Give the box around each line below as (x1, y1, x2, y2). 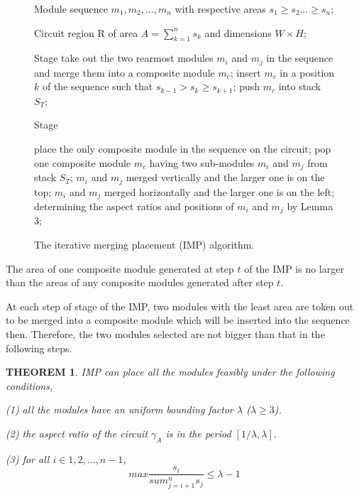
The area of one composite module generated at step (6, 261, 234, 276)
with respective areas (175, 1, 266, 16)
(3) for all (6, 451, 50, 466)
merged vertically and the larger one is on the (126, 170, 325, 185)
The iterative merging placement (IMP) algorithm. (34, 237, 255, 252)
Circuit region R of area (34, 25, 138, 40)
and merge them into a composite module (34, 65, 215, 80)
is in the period (165, 426, 231, 441)
